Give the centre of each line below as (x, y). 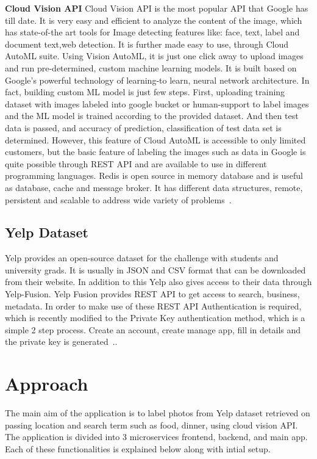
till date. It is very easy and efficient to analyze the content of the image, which (154, 20)
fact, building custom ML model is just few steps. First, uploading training (145, 92)
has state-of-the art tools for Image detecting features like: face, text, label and (152, 32)
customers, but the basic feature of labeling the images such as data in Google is (155, 152)
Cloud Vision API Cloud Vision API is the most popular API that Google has (157, 8)
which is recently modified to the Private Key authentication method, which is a (155, 318)
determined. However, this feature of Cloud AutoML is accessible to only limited (155, 139)
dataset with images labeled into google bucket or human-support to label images (157, 103)
